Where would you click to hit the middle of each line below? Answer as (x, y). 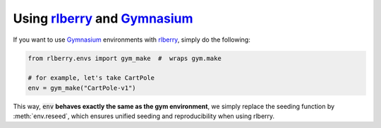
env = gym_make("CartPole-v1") (82, 88)
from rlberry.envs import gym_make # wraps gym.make (125, 58)
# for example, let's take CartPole (91, 78)
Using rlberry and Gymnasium (103, 18)
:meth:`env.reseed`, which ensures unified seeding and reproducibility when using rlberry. (144, 116)
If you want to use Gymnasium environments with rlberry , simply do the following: (132, 40)
